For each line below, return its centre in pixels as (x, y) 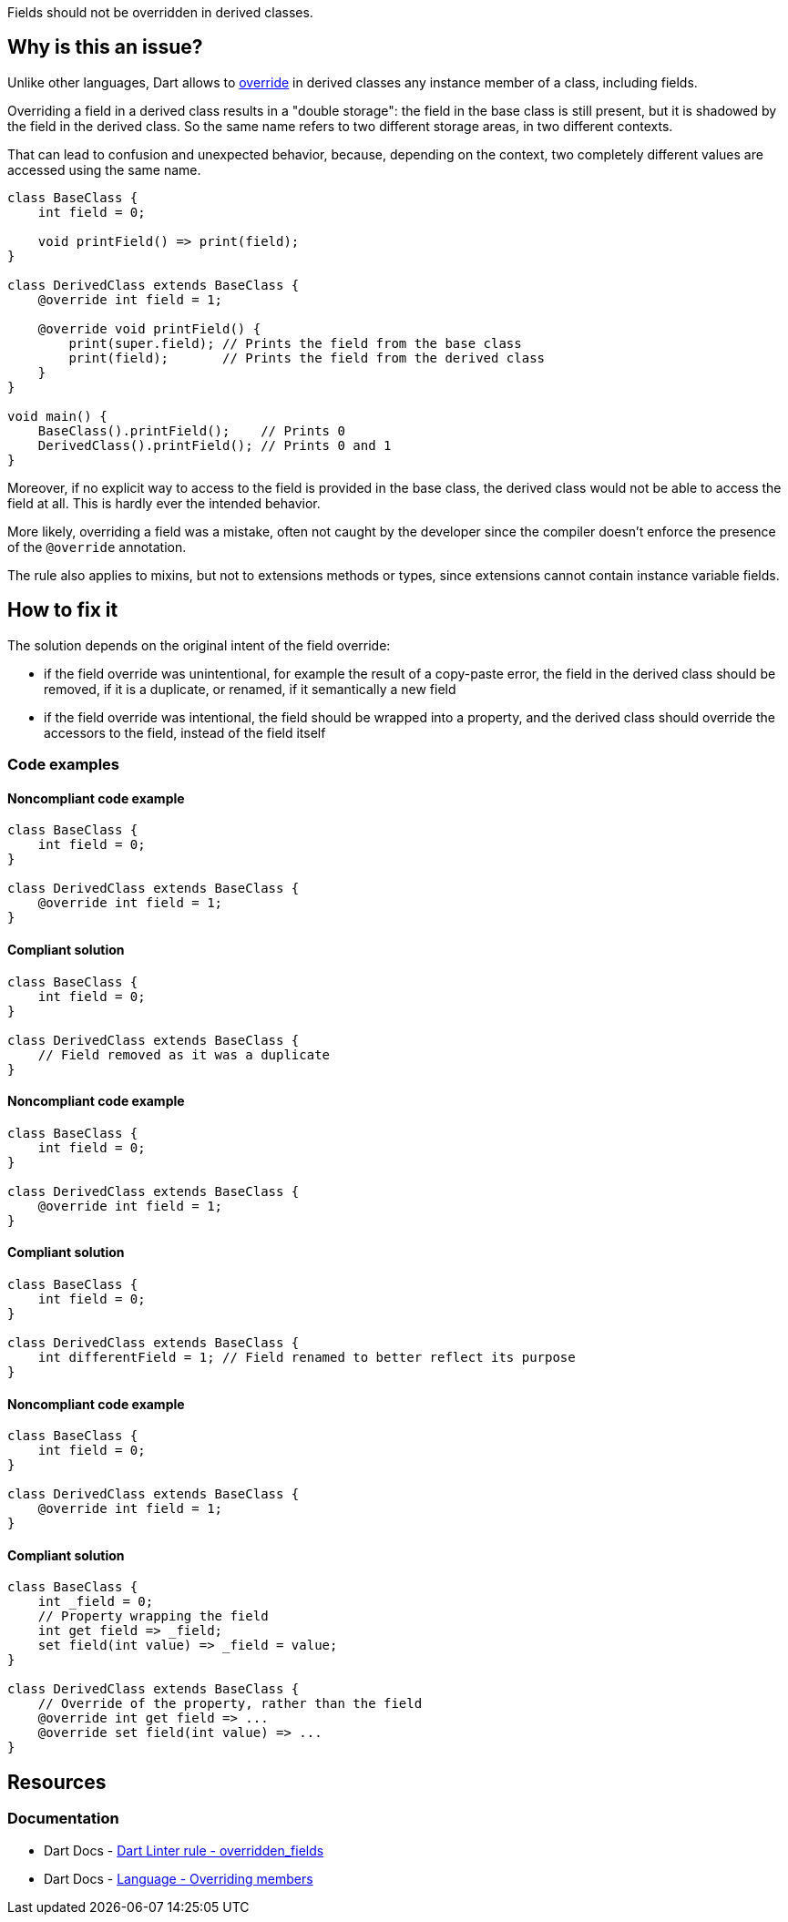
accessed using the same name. (104, 169)
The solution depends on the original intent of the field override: (199, 645)
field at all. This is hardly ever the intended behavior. (164, 503)
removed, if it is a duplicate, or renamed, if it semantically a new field (250, 689)
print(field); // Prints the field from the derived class (307, 358)
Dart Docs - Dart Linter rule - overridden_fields (184, 1850)
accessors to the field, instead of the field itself (185, 732)
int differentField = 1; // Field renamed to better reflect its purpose (307, 1357)
